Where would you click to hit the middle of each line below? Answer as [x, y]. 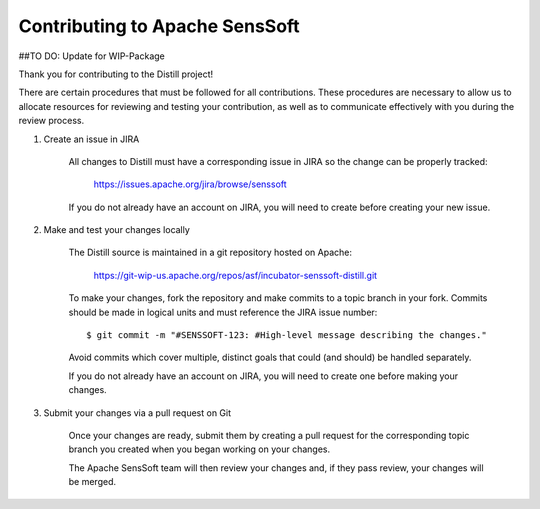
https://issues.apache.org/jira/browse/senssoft [190, 184]
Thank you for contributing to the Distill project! [116, 74]
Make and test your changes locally [116, 230]
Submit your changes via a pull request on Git [137, 412]
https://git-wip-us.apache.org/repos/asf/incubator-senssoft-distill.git [235, 275]
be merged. [92, 482]
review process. [51, 121]
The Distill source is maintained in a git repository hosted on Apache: [210, 252]
